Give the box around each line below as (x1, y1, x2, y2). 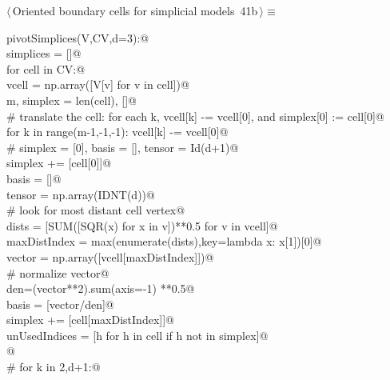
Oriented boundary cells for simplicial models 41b (12, 2, 258, 18)
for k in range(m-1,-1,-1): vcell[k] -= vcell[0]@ (6, 123, 229, 140)
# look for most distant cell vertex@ (6, 202, 185, 218)
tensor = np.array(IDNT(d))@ (6, 186, 155, 202)
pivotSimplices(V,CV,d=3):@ (6, 29, 149, 46)
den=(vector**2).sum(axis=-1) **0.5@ (6, 280, 195, 297)
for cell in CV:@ (6, 60, 86, 77)
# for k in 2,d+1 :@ (6, 358, 101, 375)
